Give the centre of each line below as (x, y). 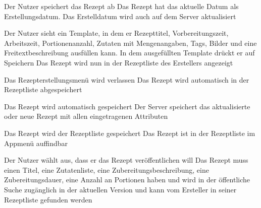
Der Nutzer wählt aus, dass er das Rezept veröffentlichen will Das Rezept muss (126, 160)
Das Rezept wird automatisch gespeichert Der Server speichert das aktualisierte (127, 106)
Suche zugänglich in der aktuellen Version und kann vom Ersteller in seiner (120, 189)
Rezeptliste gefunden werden (48, 199)
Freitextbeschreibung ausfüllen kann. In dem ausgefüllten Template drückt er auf (129, 53)
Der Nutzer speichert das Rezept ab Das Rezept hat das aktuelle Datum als (121, 6)
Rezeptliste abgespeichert (43, 89)
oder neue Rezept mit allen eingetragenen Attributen (86, 116)
